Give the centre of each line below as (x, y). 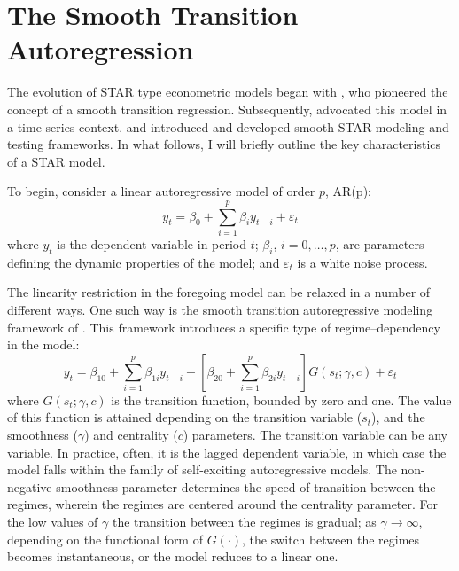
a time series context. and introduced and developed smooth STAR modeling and (228, 126)
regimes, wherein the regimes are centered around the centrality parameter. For (223, 504)
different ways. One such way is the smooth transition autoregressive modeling (220, 309)
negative (30, 486)
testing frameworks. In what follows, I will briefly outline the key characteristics (224, 144)
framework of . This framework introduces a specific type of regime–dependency (224, 327)
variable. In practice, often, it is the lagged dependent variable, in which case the (227, 452)
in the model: (43, 344)
